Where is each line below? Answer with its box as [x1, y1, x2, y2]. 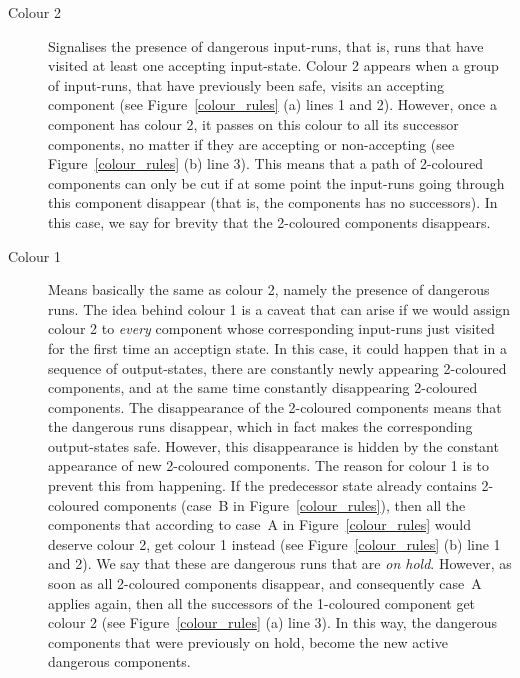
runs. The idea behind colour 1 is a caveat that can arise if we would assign [48, 298, 511, 319]
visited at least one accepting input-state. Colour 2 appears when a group [48, 55, 499, 76]
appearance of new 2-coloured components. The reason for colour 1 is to [48, 455, 490, 476]
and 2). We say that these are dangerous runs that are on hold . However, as [48, 553, 512, 574]
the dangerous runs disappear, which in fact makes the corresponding [48, 416, 473, 437]
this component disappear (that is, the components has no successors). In [48, 192, 498, 213]
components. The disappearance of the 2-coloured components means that [48, 396, 502, 417]
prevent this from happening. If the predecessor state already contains [48, 475, 477, 496]
